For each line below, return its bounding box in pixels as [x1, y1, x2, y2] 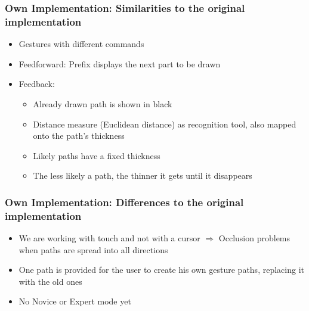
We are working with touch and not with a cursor [18, 232, 200, 244]
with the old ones [18, 275, 82, 287]
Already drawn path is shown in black [33, 97, 172, 110]
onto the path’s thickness [33, 129, 125, 142]
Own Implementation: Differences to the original [5, 194, 244, 209]
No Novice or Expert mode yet [18, 295, 131, 307]
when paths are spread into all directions [18, 243, 168, 256]
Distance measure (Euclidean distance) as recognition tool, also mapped [33, 117, 296, 130]
